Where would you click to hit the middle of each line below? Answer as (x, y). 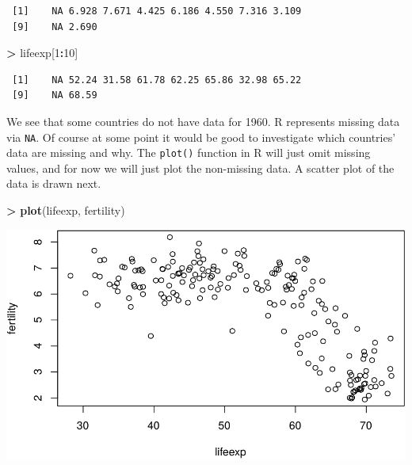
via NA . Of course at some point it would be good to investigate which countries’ (201, 137)
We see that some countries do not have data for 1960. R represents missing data (203, 121)
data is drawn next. (54, 183)
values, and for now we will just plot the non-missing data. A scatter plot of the (200, 168)
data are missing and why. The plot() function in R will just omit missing (189, 152)
